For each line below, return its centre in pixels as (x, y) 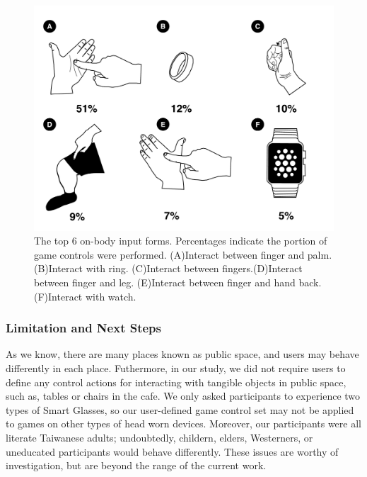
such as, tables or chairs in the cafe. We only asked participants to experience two (183, 396)
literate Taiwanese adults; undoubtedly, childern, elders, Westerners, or (159, 437)
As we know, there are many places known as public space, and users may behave (182, 354)
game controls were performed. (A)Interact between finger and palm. (183, 254)
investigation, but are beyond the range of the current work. (136, 465)
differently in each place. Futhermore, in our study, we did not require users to (176, 367)
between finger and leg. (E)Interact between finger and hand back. (178, 282)
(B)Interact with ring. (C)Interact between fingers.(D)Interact (168, 268)
